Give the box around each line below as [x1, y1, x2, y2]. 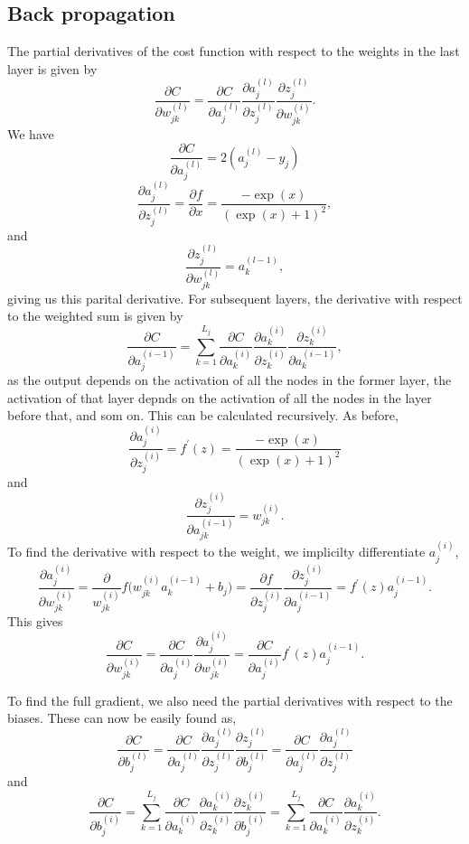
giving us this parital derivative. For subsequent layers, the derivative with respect [7, 288, 463, 307]
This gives [7, 611, 63, 630]
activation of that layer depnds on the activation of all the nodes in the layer [7, 388, 432, 407]
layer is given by [7, 59, 98, 78]
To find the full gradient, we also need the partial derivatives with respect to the [7, 690, 453, 709]
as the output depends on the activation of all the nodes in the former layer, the [7, 370, 452, 389]
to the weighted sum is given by [7, 306, 183, 325]
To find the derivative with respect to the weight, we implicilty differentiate [7, 542, 426, 561]
